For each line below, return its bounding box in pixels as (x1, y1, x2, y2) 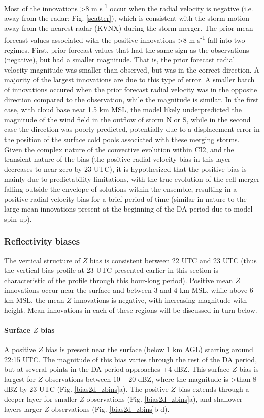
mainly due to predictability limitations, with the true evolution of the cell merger (4, 173, 260, 184)
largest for (4, 373, 36, 384)
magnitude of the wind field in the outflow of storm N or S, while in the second (4, 114, 251, 124)
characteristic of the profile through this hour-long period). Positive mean (4, 274, 233, 285)
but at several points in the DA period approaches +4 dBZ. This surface (4, 364, 230, 374)
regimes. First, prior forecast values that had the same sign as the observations (4, 44, 249, 55)
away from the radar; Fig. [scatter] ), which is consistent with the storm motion (4, 13, 249, 23)
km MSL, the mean (4, 294, 64, 305)
